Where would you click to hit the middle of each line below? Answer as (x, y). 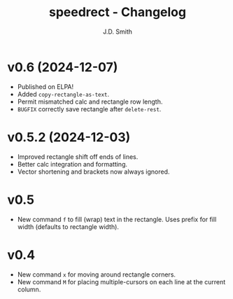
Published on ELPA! (45, 86)
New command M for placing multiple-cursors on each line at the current (121, 281)
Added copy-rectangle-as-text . (63, 94)
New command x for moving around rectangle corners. (97, 274)
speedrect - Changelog (118, 12)
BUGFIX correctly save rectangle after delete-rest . (89, 109)
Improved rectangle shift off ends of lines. (78, 157)
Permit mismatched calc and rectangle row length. (90, 102)
